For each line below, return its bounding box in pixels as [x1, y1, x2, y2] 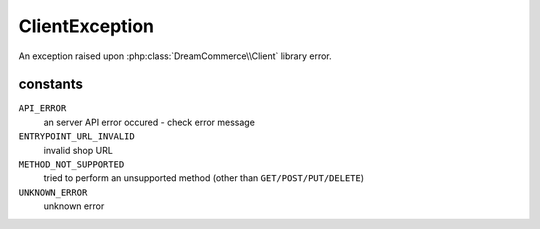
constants [18, 76, 84, 93]
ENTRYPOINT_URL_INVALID [18, 131, 135, 142]
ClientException [18, 15, 155, 37]
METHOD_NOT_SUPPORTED [18, 159, 125, 170]
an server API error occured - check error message [43, 116, 255, 128]
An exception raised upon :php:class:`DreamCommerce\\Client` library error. [18, 50, 332, 62]
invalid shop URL [43, 144, 114, 156]
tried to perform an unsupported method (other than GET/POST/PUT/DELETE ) [43, 172, 365, 184]
